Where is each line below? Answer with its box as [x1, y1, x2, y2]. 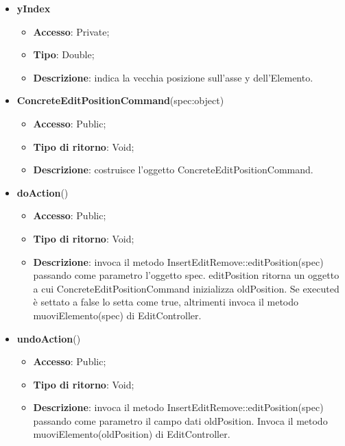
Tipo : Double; [33, 47, 95, 62]
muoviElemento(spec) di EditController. [33, 308, 202, 322]
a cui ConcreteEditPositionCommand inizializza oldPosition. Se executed [33, 281, 340, 295]
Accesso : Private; [33, 24, 110, 38]
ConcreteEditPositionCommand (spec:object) [16, 93, 224, 108]
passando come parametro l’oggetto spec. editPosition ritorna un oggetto [33, 268, 340, 282]
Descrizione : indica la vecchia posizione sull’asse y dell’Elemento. [33, 70, 313, 84]
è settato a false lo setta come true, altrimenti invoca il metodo [33, 295, 299, 309]
